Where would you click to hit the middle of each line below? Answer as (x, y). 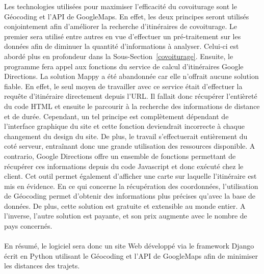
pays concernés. (28, 226)
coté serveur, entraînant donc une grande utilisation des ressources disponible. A (130, 146)
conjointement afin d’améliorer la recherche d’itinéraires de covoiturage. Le (121, 26)
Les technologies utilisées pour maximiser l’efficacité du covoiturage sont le (121, 6)
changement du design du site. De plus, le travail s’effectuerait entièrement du (126, 136)
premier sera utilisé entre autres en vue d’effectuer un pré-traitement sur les (123, 36)
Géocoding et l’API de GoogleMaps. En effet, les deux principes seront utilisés (127, 16)
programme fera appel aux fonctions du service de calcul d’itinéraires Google (124, 66)
